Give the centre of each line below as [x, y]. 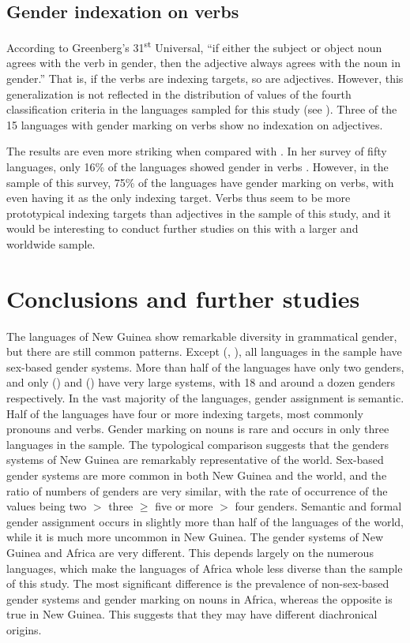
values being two [47, 506]
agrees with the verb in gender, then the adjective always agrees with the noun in [203, 63]
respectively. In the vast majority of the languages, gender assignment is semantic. [205, 398]
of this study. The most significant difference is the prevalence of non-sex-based [198, 583]
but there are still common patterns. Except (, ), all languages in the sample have [204, 351]
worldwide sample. [51, 243]
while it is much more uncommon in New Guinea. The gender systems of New [195, 537]
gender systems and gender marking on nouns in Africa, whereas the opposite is [199, 598]
